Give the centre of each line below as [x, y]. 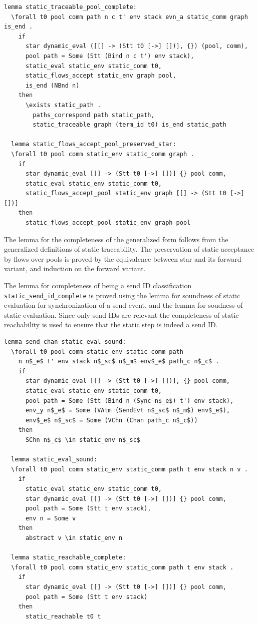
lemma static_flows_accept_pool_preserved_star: [94, 144]
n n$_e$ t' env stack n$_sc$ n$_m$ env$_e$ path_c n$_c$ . [119, 362]
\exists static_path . [63, 105]
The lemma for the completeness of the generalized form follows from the [116, 239]
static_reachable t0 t [63, 616]
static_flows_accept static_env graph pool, [101, 76]
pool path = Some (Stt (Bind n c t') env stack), [110, 56]
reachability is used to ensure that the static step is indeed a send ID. [111, 325]
